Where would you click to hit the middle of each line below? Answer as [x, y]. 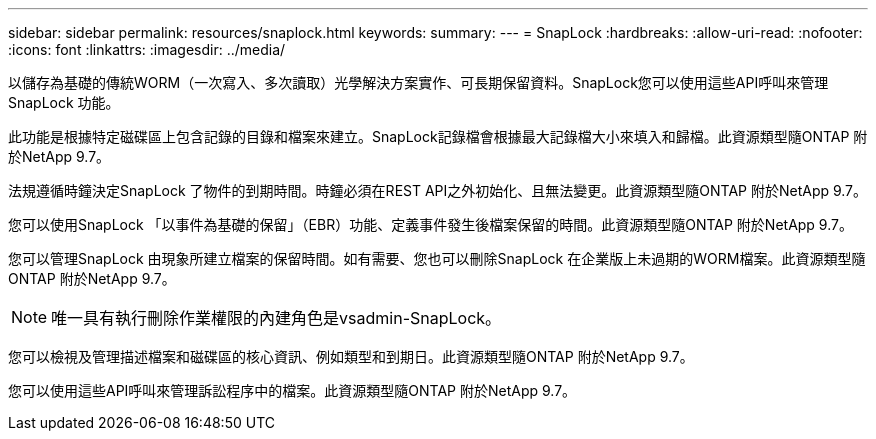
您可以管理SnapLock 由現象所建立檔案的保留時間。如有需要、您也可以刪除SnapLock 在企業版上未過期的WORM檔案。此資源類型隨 [437, 258]
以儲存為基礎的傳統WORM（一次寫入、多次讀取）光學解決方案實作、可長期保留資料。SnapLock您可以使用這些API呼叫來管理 [418, 82]
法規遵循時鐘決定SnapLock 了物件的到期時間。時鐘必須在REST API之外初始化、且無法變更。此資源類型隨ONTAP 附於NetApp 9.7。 [438, 190]
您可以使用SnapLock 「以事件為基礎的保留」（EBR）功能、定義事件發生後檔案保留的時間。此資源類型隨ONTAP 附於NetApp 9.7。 [430, 224]
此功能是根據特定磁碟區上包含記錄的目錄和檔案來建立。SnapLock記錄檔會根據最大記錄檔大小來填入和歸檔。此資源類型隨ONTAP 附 [438, 136]
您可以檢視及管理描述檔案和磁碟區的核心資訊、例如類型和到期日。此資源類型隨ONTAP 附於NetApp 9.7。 [351, 356]
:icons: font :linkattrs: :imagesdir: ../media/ [147, 49]
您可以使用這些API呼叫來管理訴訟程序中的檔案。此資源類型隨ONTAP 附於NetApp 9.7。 [292, 390]
